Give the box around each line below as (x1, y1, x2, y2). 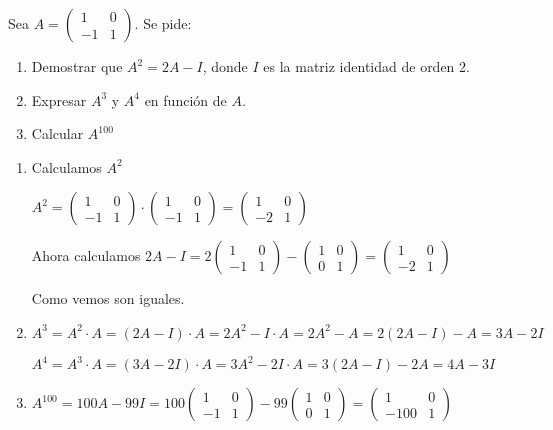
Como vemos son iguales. (31, 288, 185, 309)
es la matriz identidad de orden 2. (263, 56, 470, 76)
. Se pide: (134, 13, 192, 33)
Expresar (31, 89, 87, 110)
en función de (144, 89, 227, 110)
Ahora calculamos (31, 245, 141, 266)
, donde (202, 56, 248, 76)
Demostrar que (31, 56, 123, 76)
